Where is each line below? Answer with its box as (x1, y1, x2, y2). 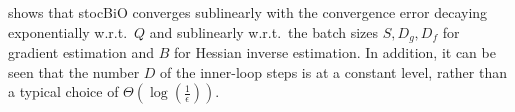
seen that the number (8, 61, 140, 82)
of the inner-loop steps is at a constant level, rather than (160, 61, 508, 82)
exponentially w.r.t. (8, 21, 128, 42)
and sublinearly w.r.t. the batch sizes (149, 21, 379, 42)
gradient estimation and (8, 42, 154, 63)
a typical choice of (8, 81, 119, 102)
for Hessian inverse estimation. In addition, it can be (173, 42, 496, 63)
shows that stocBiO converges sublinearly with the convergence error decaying (8, 2, 488, 22)
